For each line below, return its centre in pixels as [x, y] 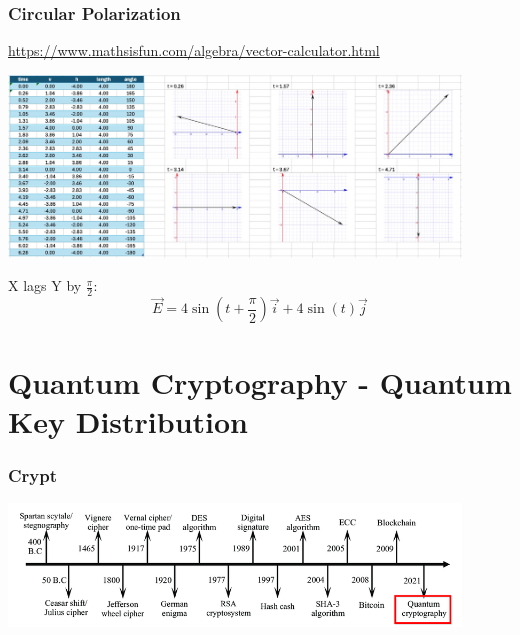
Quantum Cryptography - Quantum [260, 381]
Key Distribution [128, 420]
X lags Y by [45, 285]
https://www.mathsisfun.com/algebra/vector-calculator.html [194, 50]
